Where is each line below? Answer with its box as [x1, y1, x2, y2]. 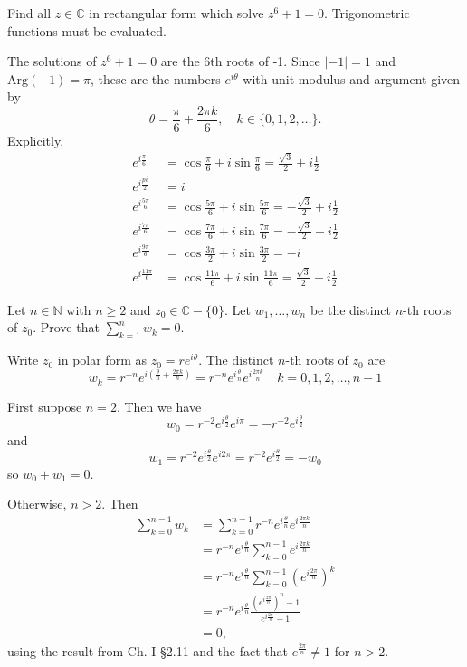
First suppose [7, 396, 82, 415]
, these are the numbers [91, 69, 221, 88]
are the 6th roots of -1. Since [160, 52, 320, 71]
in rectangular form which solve [89, 4, 264, 22]
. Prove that [33, 318, 100, 337]
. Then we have [116, 396, 202, 415]
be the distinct [310, 300, 392, 319]
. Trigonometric [324, 4, 410, 22]
